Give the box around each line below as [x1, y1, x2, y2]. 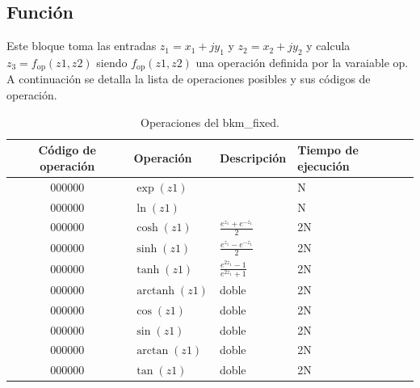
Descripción [219, 150, 287, 167]
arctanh [136, 285, 175, 297]
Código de [38, 141, 96, 158]
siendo [96, 54, 128, 70]
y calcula [306, 37, 351, 54]
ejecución [297, 157, 350, 174]
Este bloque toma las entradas [6, 37, 157, 54]
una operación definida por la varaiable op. [195, 54, 409, 70]
